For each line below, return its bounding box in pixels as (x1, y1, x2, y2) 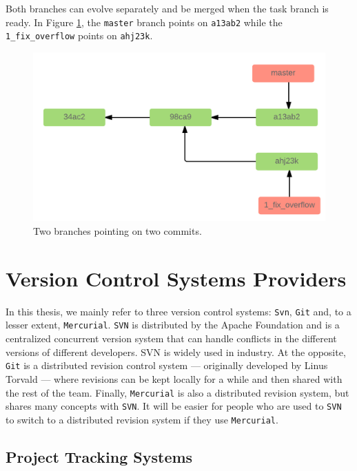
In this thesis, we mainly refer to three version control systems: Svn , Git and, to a (6, 304, 351, 318)
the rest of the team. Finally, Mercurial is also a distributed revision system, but (6, 385, 349, 399)
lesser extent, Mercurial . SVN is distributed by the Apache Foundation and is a (6, 317, 340, 332)
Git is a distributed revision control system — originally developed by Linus (6, 358, 328, 373)
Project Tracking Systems (6, 446, 193, 467)
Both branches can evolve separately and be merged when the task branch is (6, 1, 329, 15)
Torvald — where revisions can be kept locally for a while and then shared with (6, 371, 343, 386)
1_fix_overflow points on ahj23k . (6, 28, 153, 43)
